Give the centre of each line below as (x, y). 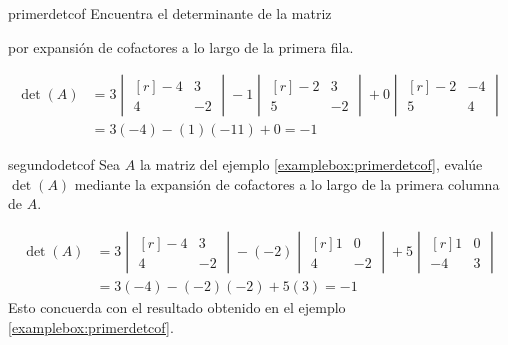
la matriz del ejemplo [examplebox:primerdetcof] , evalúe (311, 164)
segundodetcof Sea (64, 164)
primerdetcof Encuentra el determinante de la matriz (170, 13)
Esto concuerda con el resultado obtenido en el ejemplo (177, 307)
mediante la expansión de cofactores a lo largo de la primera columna (287, 183)
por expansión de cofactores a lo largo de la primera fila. (181, 46)
